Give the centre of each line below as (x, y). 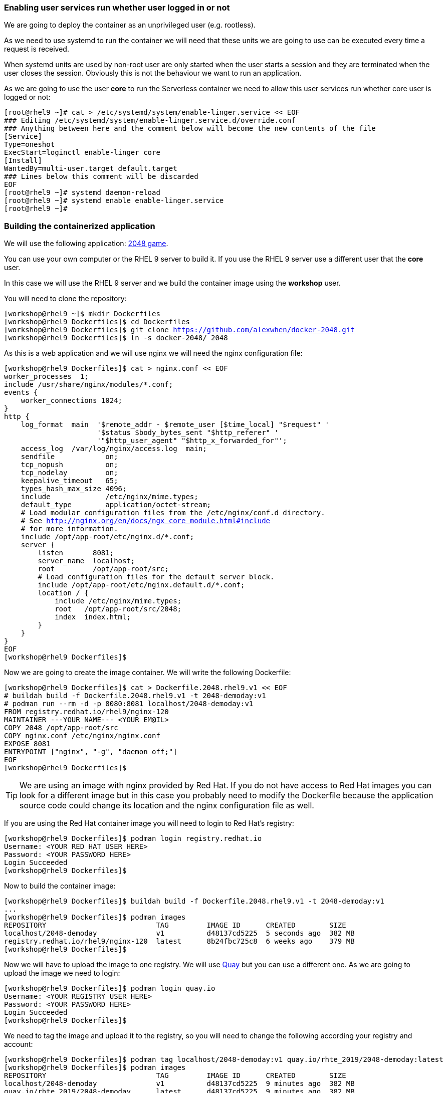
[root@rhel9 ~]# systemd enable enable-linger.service (114, 201)
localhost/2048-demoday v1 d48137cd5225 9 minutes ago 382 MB (179, 1084)
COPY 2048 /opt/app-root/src (61, 728)
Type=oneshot (30, 145)
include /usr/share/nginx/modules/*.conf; (89, 385)
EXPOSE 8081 (27, 744)
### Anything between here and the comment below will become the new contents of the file (190, 129)
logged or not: (27, 97)
